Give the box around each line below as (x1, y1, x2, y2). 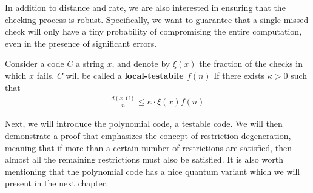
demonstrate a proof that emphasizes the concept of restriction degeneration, (5, 129, 291, 141)
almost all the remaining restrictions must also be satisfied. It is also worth (5, 153, 283, 166)
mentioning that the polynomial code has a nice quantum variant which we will (5, 164, 300, 177)
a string (76, 57, 104, 70)
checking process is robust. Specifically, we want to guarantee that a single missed (5, 13, 309, 25)
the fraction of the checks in (199, 57, 303, 70)
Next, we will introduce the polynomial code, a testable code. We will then (5, 117, 283, 130)
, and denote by (112, 57, 170, 70)
